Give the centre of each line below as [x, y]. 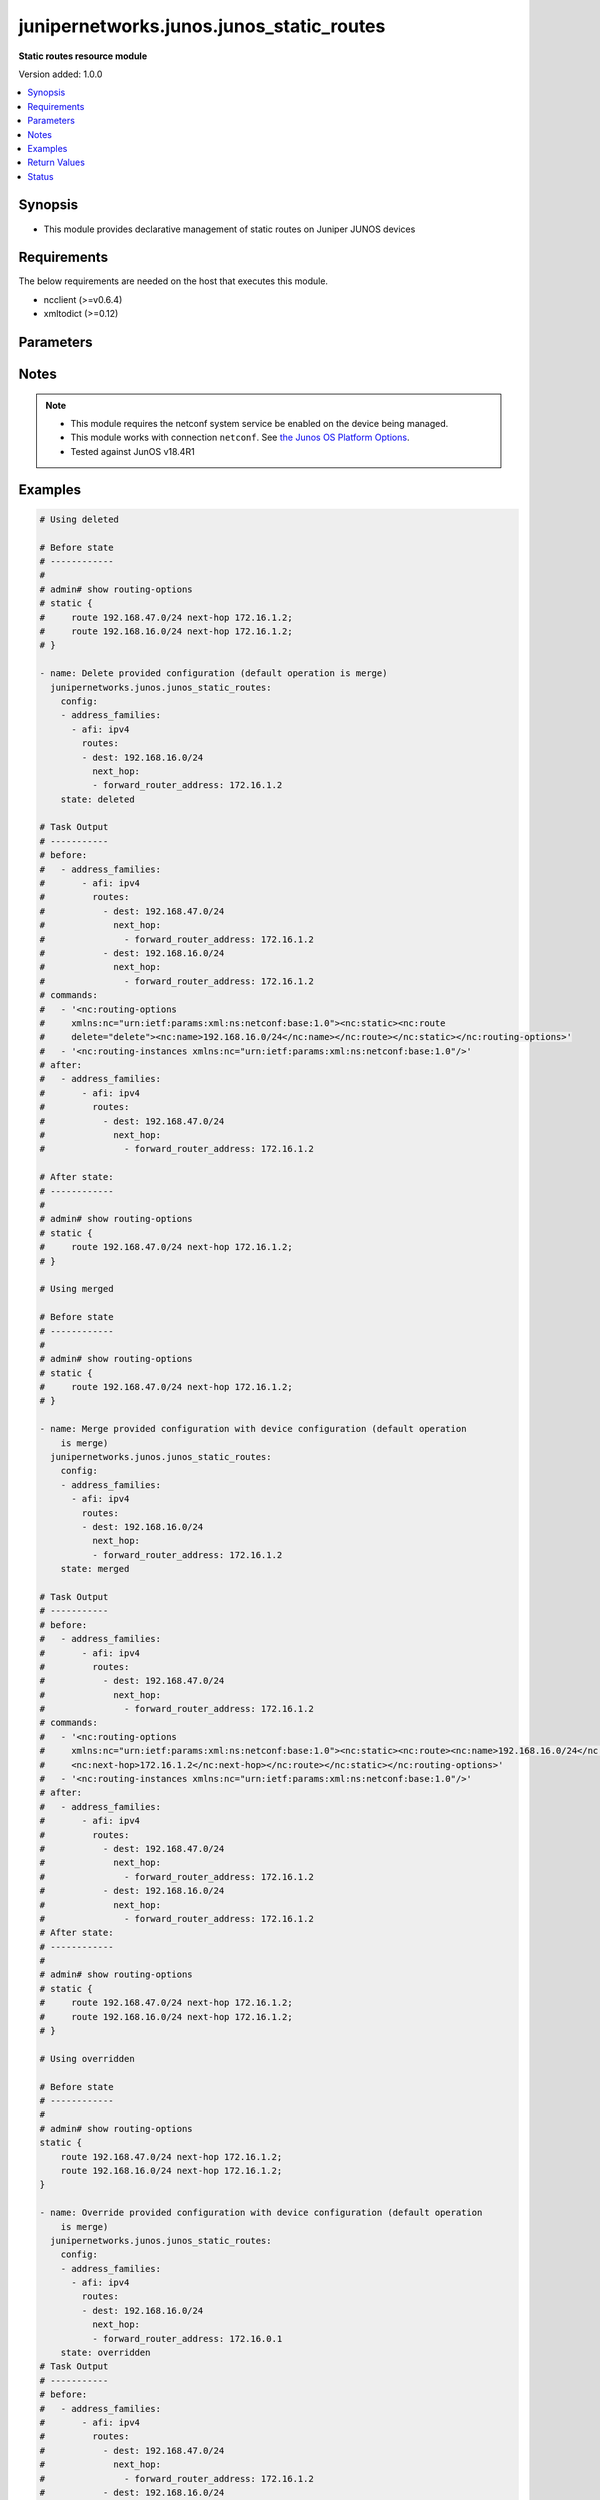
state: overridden [105, 2353]
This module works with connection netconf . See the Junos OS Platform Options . [240, 437]
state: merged [95, 1569]
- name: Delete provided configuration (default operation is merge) [213, 673]
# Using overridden [87, 2058]
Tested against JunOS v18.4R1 [132, 451]
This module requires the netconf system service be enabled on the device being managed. [259, 424]
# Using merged [76, 1289]
